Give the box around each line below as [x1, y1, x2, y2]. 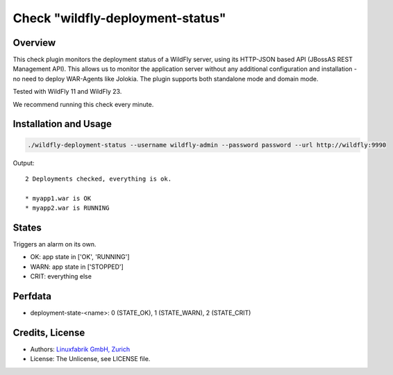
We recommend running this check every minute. [12, 100, 154, 108]
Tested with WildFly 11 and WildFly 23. [12, 87, 122, 96]
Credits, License [12, 326, 85, 338]
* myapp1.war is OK [25, 194, 92, 202]
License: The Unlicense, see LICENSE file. [30, 355, 151, 363]
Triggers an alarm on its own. [12, 240, 97, 249]
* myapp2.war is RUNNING [25, 204, 110, 212]
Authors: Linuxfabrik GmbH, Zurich [30, 345, 131, 353]
